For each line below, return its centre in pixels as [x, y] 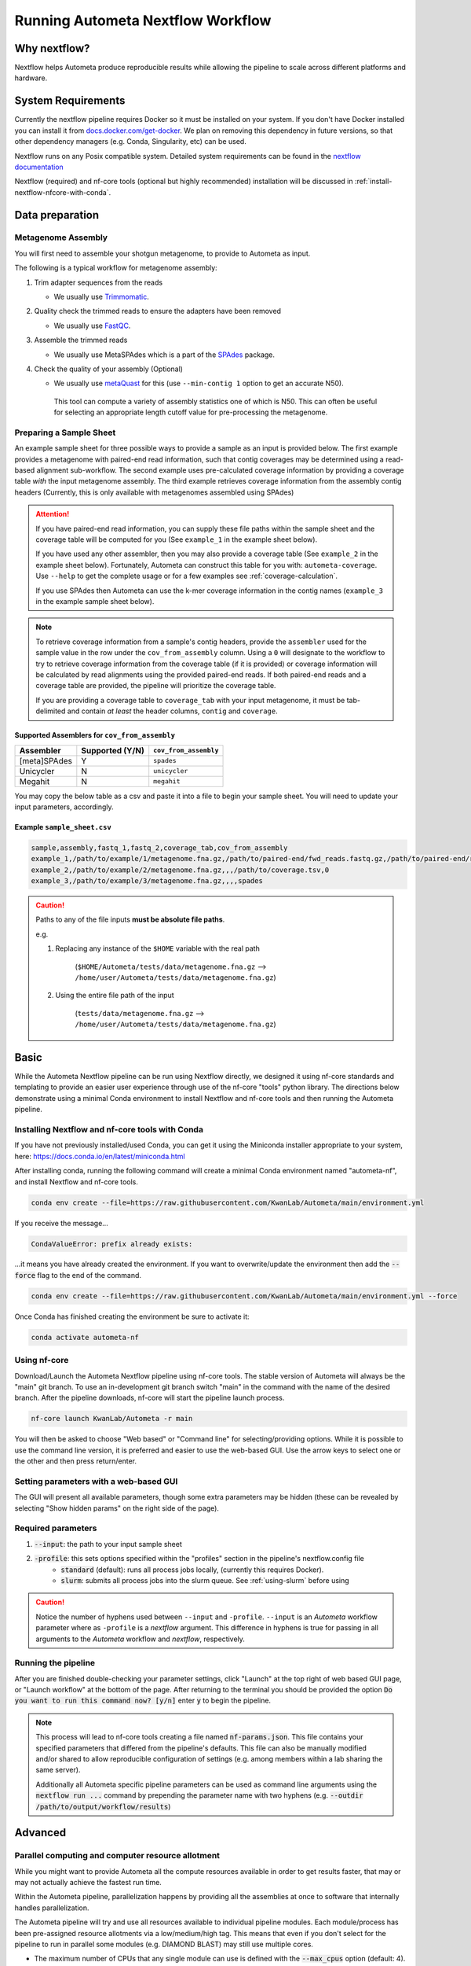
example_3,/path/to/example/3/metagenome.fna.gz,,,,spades [147, 881]
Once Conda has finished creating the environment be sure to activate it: [132, 1316]
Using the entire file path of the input [115, 996]
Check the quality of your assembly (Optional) [109, 369]
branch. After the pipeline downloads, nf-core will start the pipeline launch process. [150, 1398]
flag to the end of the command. [89, 1275]
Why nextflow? [52, 48]
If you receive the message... [62, 1223]
